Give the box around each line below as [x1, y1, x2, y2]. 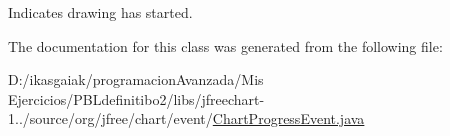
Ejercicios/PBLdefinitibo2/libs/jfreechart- [8, 88, 265, 109]
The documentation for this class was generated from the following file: [8, 35, 443, 56]
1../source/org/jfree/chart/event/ [8, 108, 213, 129]
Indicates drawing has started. [8, 2, 193, 22]
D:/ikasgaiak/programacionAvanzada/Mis [8, 69, 264, 90]
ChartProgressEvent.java [212, 108, 365, 129]
